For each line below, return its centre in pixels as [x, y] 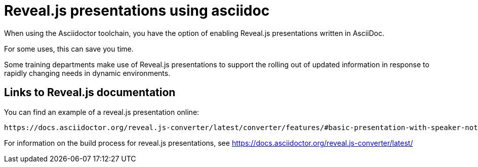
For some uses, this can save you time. [69, 49]
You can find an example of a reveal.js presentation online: [102, 112]
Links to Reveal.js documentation [90, 93]
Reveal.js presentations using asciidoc [137, 11]
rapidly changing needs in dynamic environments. [87, 73]
